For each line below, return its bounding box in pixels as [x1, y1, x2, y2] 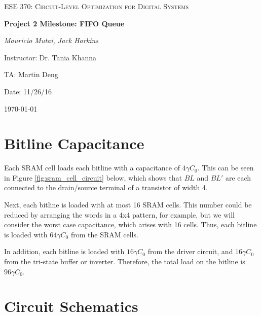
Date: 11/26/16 [4, 86, 52, 96]
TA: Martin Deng [4, 69, 58, 80]
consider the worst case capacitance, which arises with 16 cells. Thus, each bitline [4, 219, 257, 230]
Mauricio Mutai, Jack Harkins [4, 35, 99, 46]
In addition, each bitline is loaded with [4, 246, 125, 257]
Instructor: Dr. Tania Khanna [4, 52, 97, 62]
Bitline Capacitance [4, 133, 144, 154]
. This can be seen [197, 162, 254, 173]
